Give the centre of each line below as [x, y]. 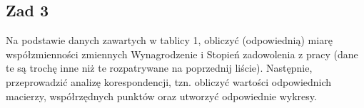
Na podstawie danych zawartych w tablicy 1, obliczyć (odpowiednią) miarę [169, 40]
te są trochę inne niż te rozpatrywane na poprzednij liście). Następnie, [159, 68]
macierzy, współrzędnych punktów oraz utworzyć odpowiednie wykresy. [161, 96]
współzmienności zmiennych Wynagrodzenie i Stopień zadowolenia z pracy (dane [182, 54]
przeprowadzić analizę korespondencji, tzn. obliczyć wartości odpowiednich [169, 81]
